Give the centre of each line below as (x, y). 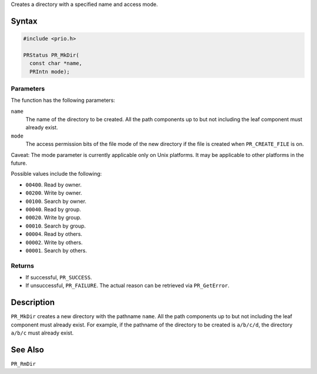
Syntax (24, 21)
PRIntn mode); (50, 71)
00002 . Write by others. (54, 242)
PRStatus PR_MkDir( (51, 55)
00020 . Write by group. (53, 218)
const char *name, (56, 64)
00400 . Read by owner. (54, 185)
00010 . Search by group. (56, 226)
